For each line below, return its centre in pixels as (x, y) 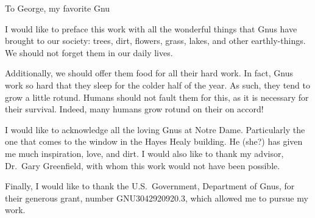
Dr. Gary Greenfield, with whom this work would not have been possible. (143, 165)
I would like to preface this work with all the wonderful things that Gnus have (151, 28)
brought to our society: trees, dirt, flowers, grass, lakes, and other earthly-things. (155, 41)
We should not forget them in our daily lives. (89, 52)
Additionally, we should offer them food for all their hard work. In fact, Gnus (149, 73)
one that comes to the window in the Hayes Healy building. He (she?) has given (154, 141)
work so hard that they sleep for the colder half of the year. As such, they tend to (157, 85)
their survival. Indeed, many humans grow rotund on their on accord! (134, 109)
